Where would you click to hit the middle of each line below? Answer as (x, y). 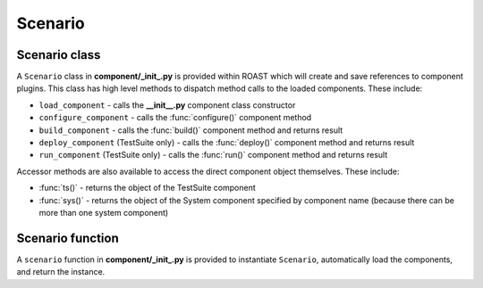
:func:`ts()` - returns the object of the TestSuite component (147, 188)
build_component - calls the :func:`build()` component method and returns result (191, 130)
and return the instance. (61, 272)
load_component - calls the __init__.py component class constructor (167, 105)
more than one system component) (104, 212)
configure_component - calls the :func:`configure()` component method (175, 118)
